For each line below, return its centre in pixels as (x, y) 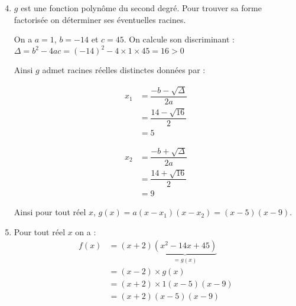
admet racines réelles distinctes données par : (124, 70)
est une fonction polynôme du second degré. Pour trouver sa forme (141, 8)
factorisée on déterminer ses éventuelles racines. (100, 19)
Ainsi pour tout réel (50, 212)
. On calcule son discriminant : (179, 39)
